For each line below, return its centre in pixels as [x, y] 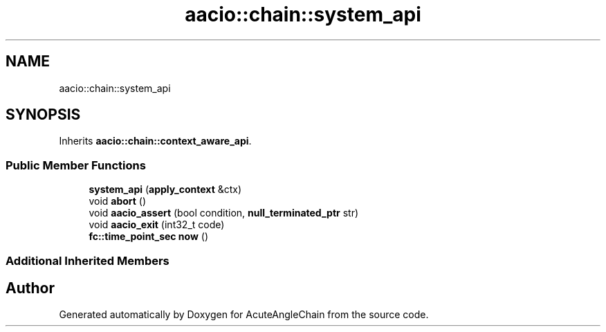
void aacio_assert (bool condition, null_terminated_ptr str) [224, 213]
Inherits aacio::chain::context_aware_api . [155, 141]
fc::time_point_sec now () [149, 237]
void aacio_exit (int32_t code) [157, 225]
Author [30, 288]
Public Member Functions [76, 165]
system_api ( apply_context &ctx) [165, 190]
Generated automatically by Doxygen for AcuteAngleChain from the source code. [244, 315]
